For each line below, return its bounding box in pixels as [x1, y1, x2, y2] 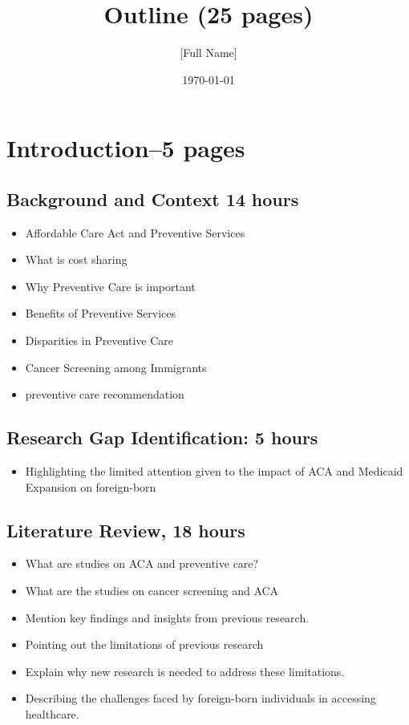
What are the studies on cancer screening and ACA [25, 582, 279, 599]
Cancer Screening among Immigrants [25, 358, 207, 375]
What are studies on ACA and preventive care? [25, 555, 259, 572]
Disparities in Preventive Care [25, 332, 174, 349]
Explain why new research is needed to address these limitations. [25, 662, 345, 679]
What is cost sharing [25, 251, 128, 268]
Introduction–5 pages [6, 132, 245, 164]
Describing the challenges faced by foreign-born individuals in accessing [25, 690, 376, 707]
